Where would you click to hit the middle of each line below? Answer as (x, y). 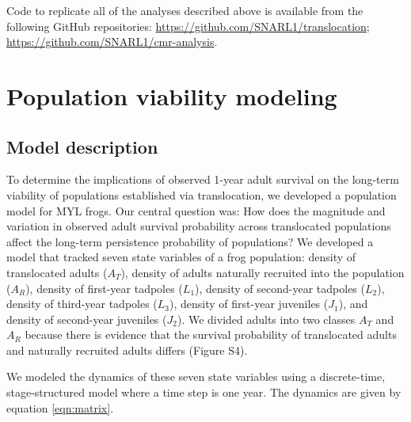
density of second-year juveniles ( (87, 319)
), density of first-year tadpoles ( (104, 288)
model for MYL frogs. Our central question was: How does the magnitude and (196, 210)
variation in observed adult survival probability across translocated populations (199, 226)
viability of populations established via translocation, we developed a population (202, 194)
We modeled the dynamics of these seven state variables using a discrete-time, (196, 376)
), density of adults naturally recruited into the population (263, 272)
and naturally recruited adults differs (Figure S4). (127, 350)
